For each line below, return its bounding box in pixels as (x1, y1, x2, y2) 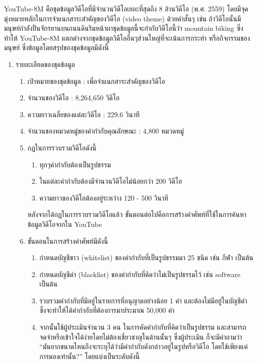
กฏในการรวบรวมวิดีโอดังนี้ (27, 142, 97, 152)
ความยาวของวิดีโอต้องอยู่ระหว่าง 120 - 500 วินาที (39, 192, 168, 203)
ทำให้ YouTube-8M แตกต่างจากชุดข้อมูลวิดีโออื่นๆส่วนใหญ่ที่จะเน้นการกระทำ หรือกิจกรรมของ (4, 32, 250, 43)
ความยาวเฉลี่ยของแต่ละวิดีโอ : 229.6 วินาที (27, 109, 140, 119)
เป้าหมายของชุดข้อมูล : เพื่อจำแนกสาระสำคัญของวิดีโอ (27, 75, 165, 86)
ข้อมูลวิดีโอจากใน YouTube (27, 218, 102, 229)
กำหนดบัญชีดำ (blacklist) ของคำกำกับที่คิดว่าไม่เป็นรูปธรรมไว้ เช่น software (39, 269, 241, 279)
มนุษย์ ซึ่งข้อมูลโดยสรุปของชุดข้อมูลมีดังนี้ (4, 42, 109, 53)
